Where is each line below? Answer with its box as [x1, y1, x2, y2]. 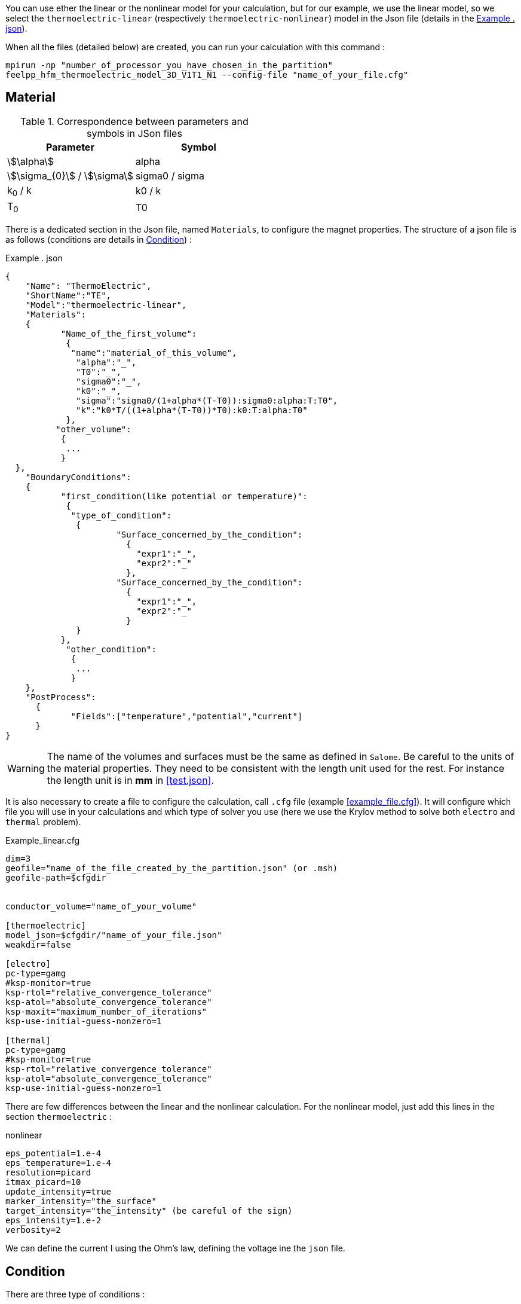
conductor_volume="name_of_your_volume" [5, 902, 197, 912]
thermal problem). [5, 817, 81, 827]
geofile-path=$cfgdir [5, 873, 106, 883]
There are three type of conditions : [5, 1289, 145, 1300]
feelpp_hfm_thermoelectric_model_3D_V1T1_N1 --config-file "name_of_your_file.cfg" [5, 70, 409, 80]
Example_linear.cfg [5, 835, 80, 846]
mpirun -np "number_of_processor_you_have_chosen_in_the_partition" [5, 60, 333, 70]
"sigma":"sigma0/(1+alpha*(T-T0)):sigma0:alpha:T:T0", [76, 396, 338, 406]
